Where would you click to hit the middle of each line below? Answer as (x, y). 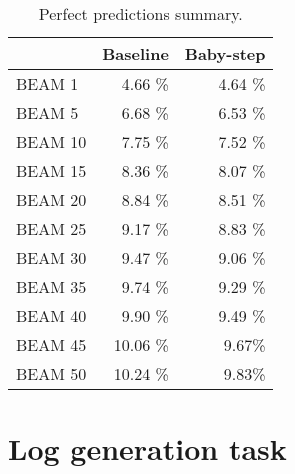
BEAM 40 (51, 315)
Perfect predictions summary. (140, 13)
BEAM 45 (51, 344)
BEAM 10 (51, 141)
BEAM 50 (51, 373)
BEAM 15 (51, 170)
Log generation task (147, 448)
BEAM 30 (51, 257)
